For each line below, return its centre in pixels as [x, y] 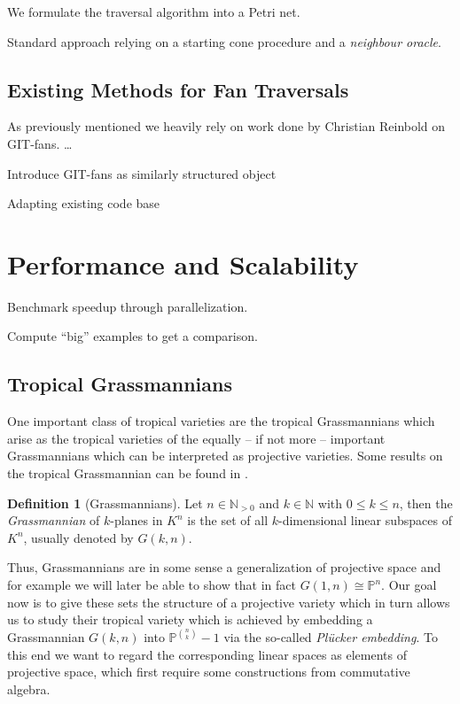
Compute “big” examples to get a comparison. [133, 336]
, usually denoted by [78, 537]
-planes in [136, 520]
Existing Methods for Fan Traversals [178, 89]
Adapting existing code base [84, 203]
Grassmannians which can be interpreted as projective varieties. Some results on [225, 456]
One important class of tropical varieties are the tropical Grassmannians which [221, 421]
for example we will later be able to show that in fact [152, 585]
